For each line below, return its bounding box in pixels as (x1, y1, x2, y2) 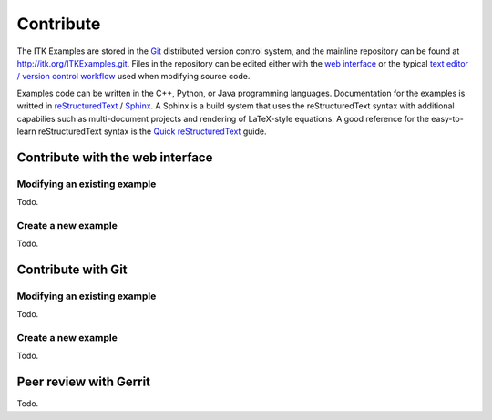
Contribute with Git (16, 262, 128, 277)
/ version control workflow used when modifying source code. (16, 71, 251, 82)
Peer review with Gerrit (16, 374, 150, 390)
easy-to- (431, 113, 464, 124)
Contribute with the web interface (16, 149, 213, 165)
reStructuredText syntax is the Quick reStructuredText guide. (37, 126, 267, 137)
